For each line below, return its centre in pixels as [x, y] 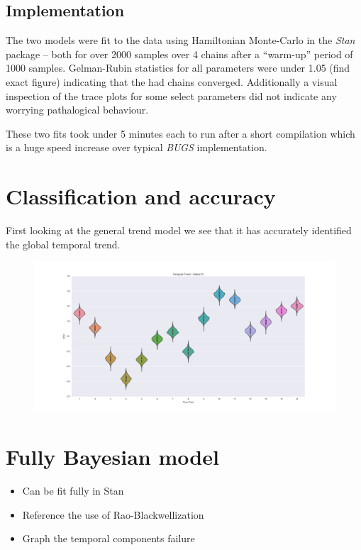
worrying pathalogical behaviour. [77, 110]
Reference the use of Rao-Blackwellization [113, 514]
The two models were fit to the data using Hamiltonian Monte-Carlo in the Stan [180, 40]
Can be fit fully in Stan [73, 490]
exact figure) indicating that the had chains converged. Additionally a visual [172, 81]
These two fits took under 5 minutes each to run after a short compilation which [180, 133]
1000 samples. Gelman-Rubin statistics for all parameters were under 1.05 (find [178, 68]
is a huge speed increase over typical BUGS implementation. [137, 147]
